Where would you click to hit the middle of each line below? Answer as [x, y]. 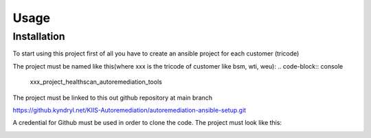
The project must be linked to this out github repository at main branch [113, 97]
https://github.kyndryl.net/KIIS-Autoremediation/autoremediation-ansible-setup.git [130, 110]
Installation [39, 36]
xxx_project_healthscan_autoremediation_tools [96, 82]
